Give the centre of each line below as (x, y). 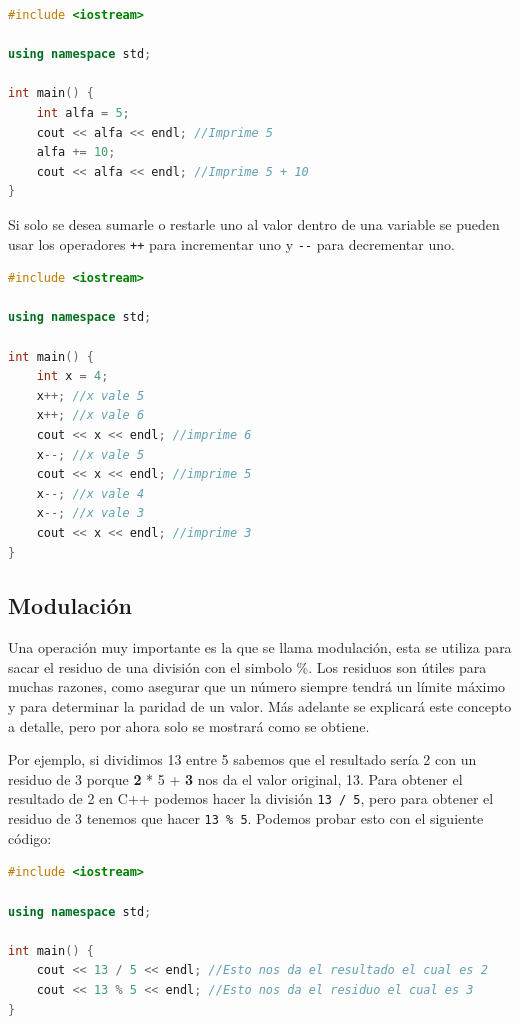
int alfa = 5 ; (83, 112)
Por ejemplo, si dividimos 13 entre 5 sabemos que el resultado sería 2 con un (242, 759)
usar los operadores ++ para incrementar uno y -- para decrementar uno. (231, 243)
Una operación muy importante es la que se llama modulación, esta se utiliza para (260, 647)
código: (30, 837)
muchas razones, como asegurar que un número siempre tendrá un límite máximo (257, 686)
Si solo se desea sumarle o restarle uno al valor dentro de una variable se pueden (254, 223)
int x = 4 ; (72, 376)
